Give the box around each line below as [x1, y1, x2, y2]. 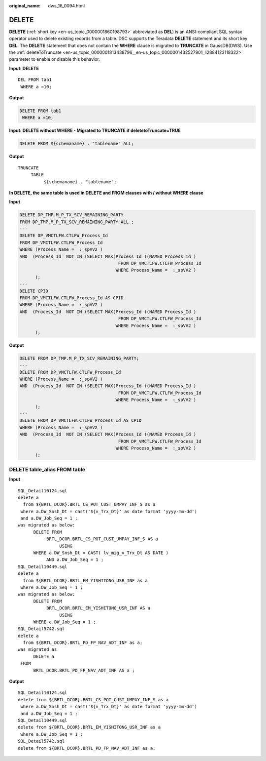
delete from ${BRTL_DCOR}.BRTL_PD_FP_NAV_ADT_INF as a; [18, 745, 156, 751]
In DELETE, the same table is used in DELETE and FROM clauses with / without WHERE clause [9, 190, 204, 196]
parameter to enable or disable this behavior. [9, 56, 100, 62]
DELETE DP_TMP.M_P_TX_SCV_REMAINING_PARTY [19, 212, 124, 218]
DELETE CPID [19, 288, 49, 294]
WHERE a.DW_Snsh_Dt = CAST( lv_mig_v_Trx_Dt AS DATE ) [33, 550, 168, 556]
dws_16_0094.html [48, 3, 85, 8]
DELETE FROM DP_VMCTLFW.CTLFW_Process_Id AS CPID [19, 418, 142, 423]
